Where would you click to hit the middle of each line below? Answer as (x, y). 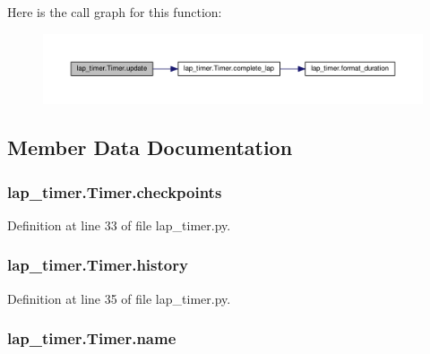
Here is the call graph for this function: (115, 12)
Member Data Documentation (150, 147)
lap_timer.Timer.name (92, 338)
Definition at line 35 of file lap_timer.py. (119, 298)
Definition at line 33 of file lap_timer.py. (119, 224)
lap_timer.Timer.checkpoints (115, 191)
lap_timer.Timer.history (98, 265)
